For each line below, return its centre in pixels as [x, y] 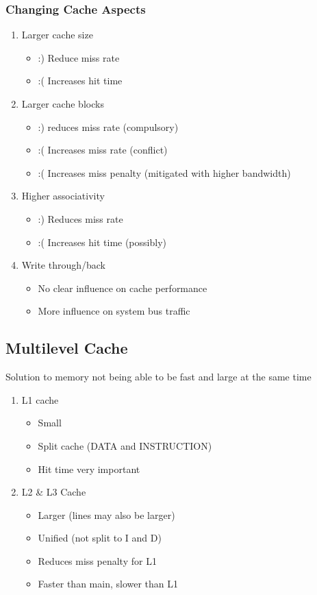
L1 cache [40, 399]
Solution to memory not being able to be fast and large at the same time [158, 377]
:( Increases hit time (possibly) [102, 242]
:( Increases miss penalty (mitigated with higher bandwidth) [164, 172]
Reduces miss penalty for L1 [97, 560]
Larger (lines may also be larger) [106, 514]
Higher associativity [63, 196]
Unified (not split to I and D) [100, 538]
